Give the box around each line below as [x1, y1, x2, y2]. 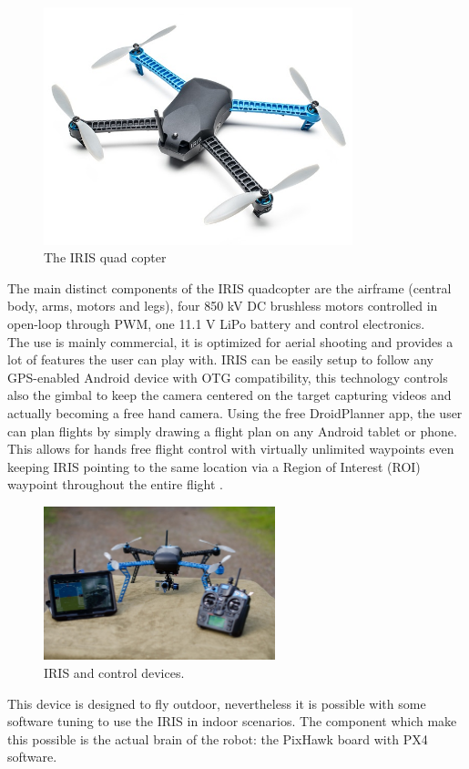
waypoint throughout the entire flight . [7, 475, 223, 494]
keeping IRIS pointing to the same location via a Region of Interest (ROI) [7, 456, 421, 476]
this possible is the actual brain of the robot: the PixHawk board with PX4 [7, 729, 428, 748]
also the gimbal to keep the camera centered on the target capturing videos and [7, 385, 452, 405]
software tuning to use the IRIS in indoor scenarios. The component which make [7, 712, 457, 731]
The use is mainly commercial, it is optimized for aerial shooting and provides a [7, 332, 454, 351]
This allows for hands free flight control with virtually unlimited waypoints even [7, 439, 454, 458]
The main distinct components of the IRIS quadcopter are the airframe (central [7, 278, 452, 297]
